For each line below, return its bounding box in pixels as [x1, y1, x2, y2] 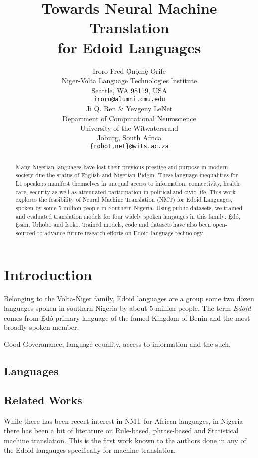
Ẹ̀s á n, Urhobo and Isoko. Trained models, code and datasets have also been [15, 220, 211, 229]
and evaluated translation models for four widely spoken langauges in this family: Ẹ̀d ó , [15, 212, 240, 220]
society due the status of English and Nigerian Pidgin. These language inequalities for [15, 171, 238, 179]
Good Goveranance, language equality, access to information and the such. [4, 338, 231, 349]
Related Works [4, 392, 82, 407]
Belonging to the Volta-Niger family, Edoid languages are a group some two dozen [4, 293, 254, 303]
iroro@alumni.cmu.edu [93, 96, 165, 103]
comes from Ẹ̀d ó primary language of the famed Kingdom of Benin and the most [4, 312, 250, 323]
